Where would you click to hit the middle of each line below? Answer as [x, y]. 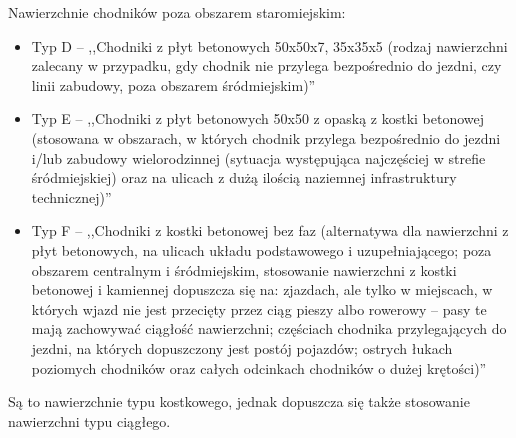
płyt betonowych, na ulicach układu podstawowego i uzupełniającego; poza [261, 249]
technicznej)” [71, 196]
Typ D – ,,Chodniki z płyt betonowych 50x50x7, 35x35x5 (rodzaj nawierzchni [269, 45]
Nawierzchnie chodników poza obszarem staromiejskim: [177, 12]
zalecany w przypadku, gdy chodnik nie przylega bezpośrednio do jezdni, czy [266, 65]
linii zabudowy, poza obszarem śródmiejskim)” [173, 84]
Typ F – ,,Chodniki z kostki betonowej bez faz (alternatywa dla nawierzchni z [270, 230]
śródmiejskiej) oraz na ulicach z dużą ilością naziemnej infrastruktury [244, 177]
